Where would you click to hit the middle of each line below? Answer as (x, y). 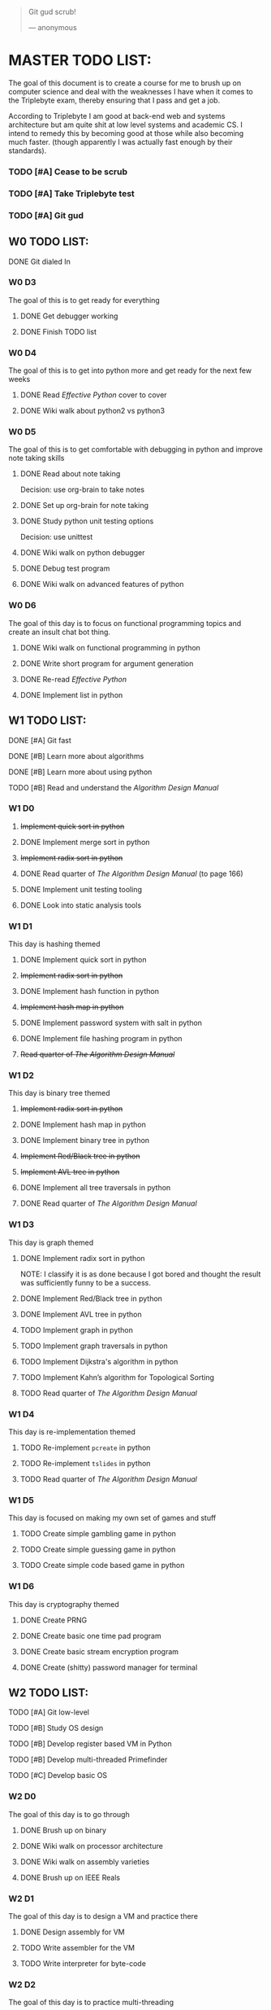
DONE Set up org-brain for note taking (84, 506)
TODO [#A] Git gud (46, 215)
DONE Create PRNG (54, 1620)
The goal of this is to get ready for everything (84, 300)
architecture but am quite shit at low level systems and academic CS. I (126, 125)
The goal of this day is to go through (69, 1814)
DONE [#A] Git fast (40, 740)
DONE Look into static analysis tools (81, 905)
